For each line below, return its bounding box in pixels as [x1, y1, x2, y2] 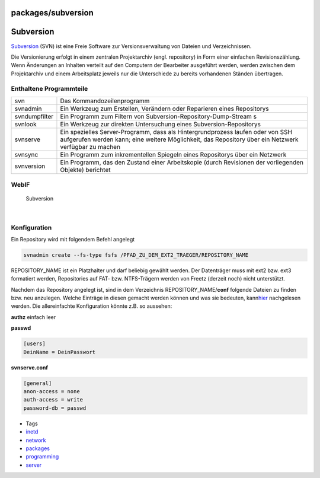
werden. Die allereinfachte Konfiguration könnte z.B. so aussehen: [11, 302, 172, 310]
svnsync [14, 150, 39, 158]
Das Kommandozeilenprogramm [60, 97, 150, 105]
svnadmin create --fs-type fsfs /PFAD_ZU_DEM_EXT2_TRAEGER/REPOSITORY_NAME [23, 251, 249, 258]
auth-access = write [23, 396, 83, 403]
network [25, 436, 46, 444]
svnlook [14, 120, 37, 128]
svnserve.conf [11, 364, 49, 371]
